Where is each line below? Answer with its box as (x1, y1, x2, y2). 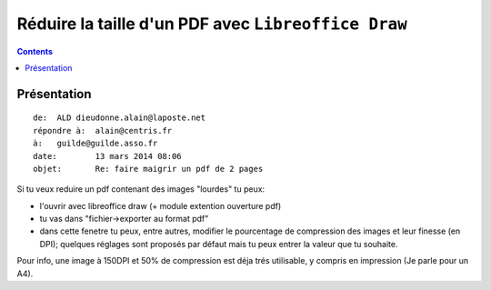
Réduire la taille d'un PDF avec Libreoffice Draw (16, 14, 408, 34)
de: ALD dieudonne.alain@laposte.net (33, 113, 206, 123)
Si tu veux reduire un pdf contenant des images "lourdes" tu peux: (16, 184, 266, 195)
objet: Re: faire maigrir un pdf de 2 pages (33, 164, 264, 174)
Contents (16, 45, 54, 56)
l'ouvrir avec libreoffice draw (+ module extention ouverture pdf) (39, 200, 282, 211)
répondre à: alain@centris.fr (33, 125, 173, 135)
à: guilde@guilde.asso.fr (33, 138, 158, 149)
